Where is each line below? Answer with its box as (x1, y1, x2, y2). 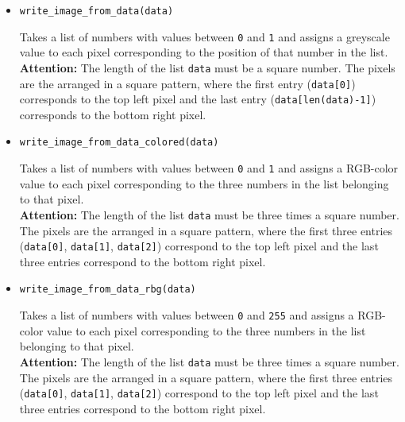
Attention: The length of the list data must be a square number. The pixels (19, 59, 395, 75)
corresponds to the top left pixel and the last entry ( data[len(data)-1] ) (19, 91, 376, 107)
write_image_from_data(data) (19, 6, 174, 17)
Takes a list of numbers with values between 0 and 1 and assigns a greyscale (19, 28, 390, 45)
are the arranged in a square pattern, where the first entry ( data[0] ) (19, 75, 356, 91)
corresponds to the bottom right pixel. (19, 106, 206, 122)
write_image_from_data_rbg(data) (19, 284, 196, 296)
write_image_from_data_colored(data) (19, 137, 219, 149)
